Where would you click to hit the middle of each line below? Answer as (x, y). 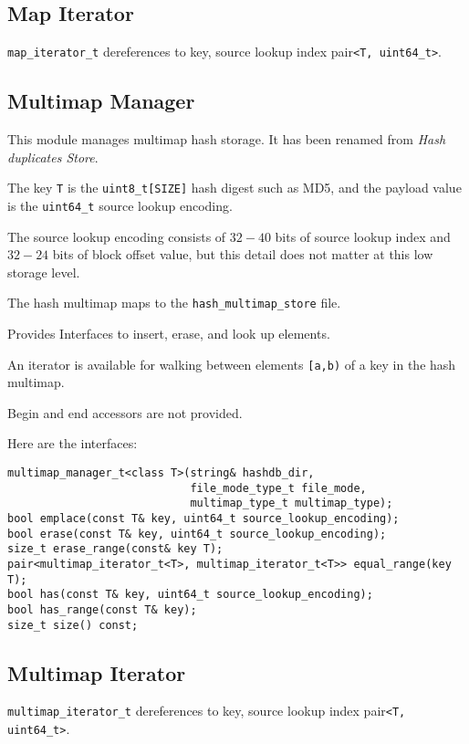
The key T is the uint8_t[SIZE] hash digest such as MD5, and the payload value (234, 188)
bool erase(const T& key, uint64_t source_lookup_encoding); (197, 534)
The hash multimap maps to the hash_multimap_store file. (174, 303)
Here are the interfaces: (73, 443)
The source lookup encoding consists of (117, 236)
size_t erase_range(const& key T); (115, 549)
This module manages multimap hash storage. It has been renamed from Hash (227, 139)
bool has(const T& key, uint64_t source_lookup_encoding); (190, 595)
